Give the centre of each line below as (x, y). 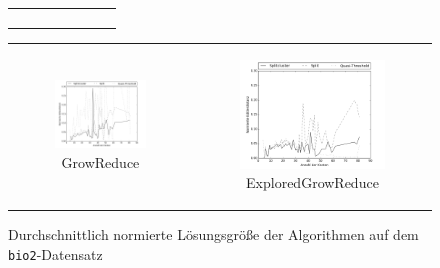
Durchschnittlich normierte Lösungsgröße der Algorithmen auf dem (213, 234)
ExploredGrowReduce (312, 182)
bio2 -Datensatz (55, 254)
